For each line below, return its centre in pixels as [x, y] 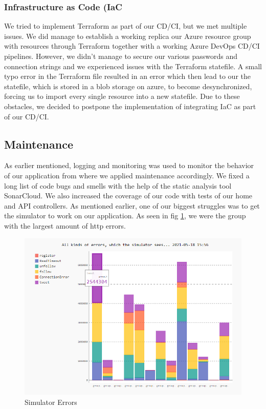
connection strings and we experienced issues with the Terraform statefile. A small [133, 66]
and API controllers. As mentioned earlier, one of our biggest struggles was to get [132, 205]
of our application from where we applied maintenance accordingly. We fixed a [127, 175]
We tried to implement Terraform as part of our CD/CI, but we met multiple [126, 26]
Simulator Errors [51, 402]
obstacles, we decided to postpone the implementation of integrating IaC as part [130, 106]
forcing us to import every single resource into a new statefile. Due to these [122, 96]
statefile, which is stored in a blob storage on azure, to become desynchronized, [128, 86]
